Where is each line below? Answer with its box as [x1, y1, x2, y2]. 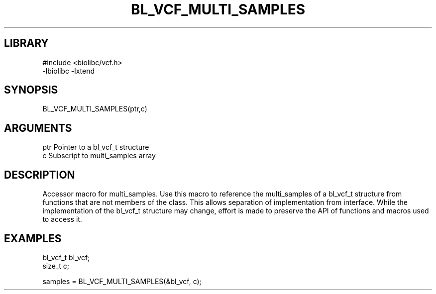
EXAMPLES [4, 232, 62, 245]
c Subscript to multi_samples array [42, 151, 156, 160]
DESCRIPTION [4, 168, 75, 181]
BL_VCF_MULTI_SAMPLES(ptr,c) [42, 104, 147, 113]
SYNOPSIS [4, 84, 58, 97]
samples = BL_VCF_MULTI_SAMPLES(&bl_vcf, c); [42, 277, 202, 286]
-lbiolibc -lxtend [42, 66, 95, 75]
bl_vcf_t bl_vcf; [42, 253, 90, 262]
